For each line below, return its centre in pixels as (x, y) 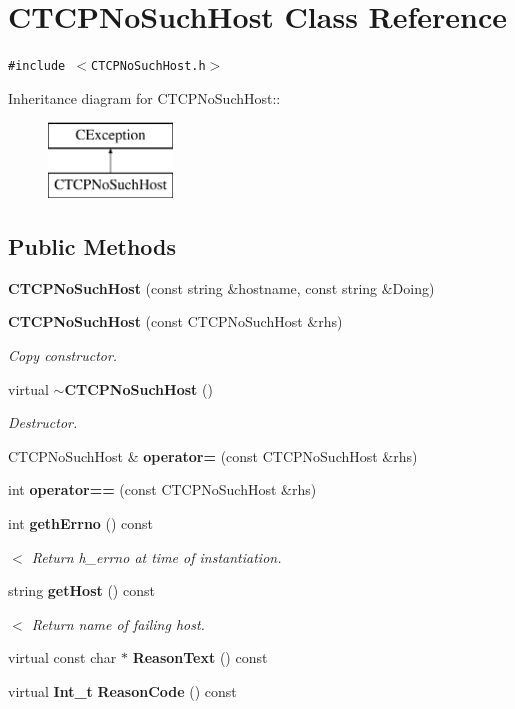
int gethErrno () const (81, 522)
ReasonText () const (200, 657)
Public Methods (92, 245)
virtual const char (62, 657)
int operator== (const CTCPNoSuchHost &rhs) (162, 489)
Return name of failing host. (118, 623)
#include (37, 66)
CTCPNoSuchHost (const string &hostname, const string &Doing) (221, 287)
